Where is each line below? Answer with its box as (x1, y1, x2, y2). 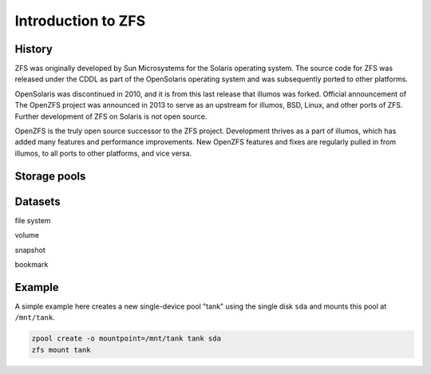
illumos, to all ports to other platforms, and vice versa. (14, 148, 192, 158)
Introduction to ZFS (14, 12, 146, 30)
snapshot (14, 245, 45, 254)
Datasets (14, 195, 61, 208)
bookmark (14, 259, 49, 269)
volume (14, 230, 40, 240)
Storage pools (14, 169, 86, 183)
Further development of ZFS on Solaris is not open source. (14, 112, 208, 121)
